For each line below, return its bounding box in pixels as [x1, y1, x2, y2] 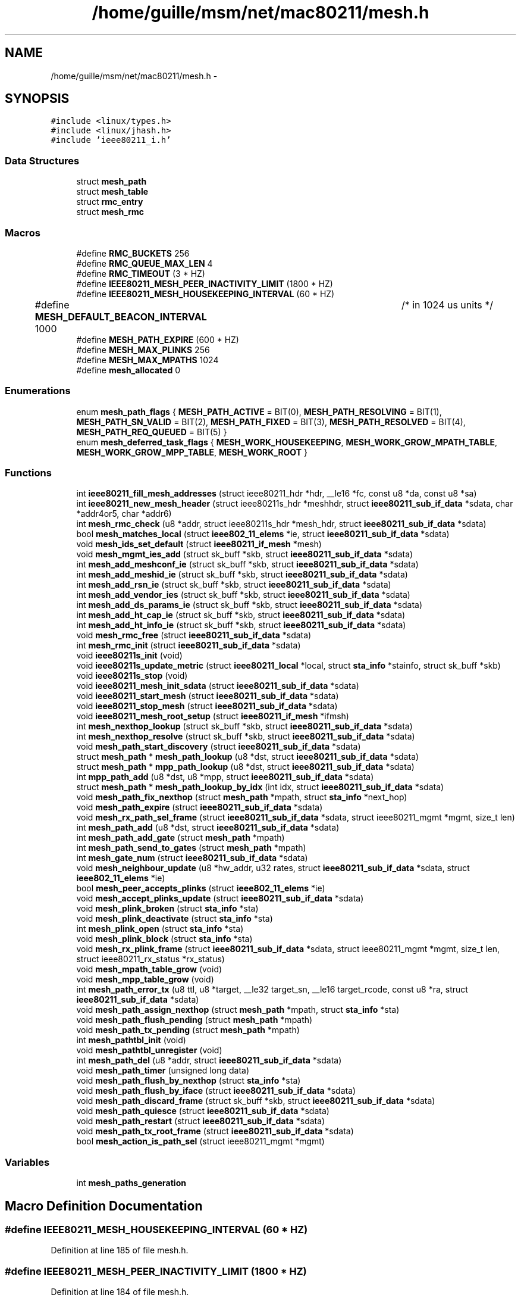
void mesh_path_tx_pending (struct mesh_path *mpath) [76, 1025, 300, 1035]
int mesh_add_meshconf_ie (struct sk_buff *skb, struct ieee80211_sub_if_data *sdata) [76, 559, 419, 570]
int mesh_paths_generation [76, 1178, 186, 1188]
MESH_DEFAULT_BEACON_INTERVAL [34, 310, 207, 323]
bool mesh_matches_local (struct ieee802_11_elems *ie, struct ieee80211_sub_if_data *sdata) [76, 529, 450, 539]
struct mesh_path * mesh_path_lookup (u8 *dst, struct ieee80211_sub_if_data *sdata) [76, 751, 419, 762]
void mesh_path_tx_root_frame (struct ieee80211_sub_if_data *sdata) [76, 1126, 354, 1137]
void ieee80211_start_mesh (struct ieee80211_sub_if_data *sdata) [76, 691, 339, 701]
